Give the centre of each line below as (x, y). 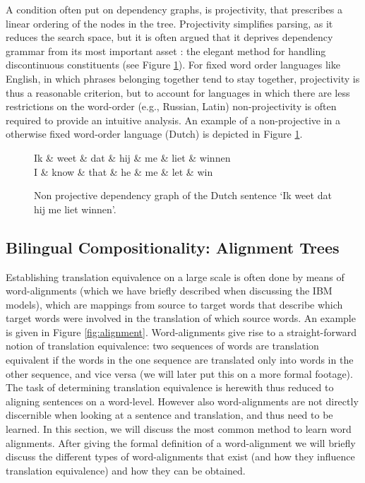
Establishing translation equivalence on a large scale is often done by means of (175, 276)
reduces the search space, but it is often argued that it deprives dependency (169, 37)
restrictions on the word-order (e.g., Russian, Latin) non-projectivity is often (171, 106)
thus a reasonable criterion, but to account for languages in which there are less (178, 92)
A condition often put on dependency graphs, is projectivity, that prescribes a (174, 9)
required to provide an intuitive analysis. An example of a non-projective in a (173, 120)
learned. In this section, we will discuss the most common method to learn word (179, 429)
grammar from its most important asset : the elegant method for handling (166, 50)
